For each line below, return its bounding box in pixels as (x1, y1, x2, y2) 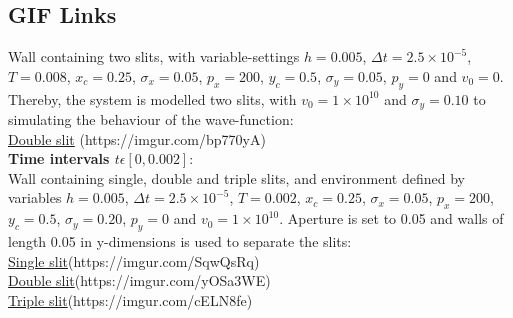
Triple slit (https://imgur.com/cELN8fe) (8, 289, 253, 310)
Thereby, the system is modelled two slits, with (8, 88, 297, 109)
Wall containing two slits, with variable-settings (8, 46, 300, 67)
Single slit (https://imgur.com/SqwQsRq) (8, 250, 260, 271)
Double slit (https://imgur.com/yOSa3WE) (8, 270, 271, 291)
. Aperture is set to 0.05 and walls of (279, 208, 504, 229)
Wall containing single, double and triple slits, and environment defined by (8, 167, 465, 188)
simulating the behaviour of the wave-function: (8, 109, 294, 130)
